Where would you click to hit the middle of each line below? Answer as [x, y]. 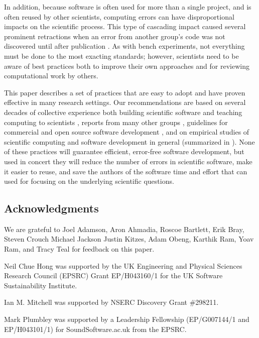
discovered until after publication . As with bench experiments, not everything [124, 46]
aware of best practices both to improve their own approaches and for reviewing [127, 66]
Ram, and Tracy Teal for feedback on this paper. [79, 249]
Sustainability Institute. [41, 285]
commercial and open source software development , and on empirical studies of [127, 132]
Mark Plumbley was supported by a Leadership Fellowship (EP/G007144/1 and [127, 319]
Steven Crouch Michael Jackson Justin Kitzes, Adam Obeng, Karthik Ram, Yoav [129, 239]
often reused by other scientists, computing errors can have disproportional [119, 16]
